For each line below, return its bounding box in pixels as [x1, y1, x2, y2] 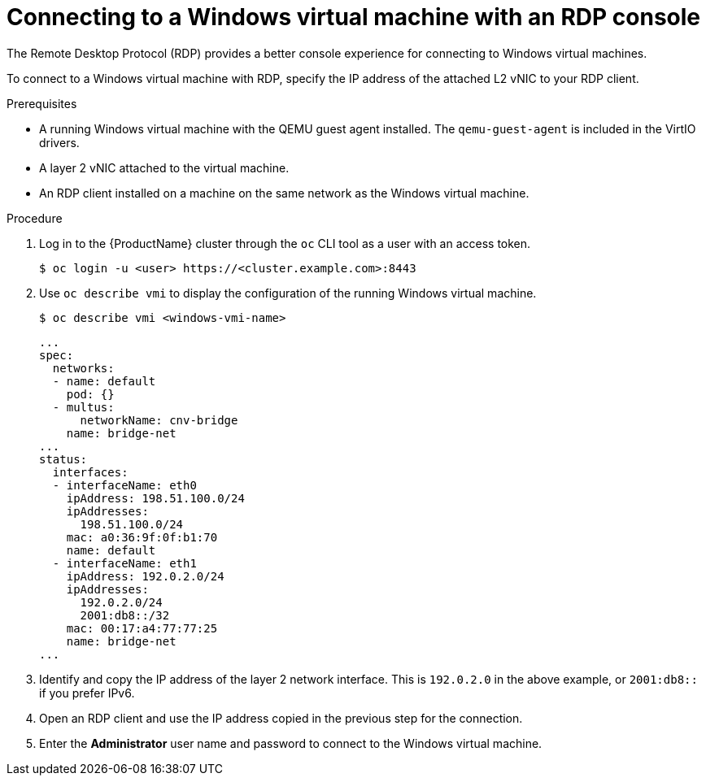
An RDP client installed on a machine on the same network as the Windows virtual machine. [39, 185, 529, 200]
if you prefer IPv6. [39, 685, 135, 700]
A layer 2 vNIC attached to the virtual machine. [39, 160, 290, 175]
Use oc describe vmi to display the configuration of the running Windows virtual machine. [39, 285, 537, 300]
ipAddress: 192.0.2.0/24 [66, 569, 224, 583]
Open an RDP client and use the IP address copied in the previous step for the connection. [39, 710, 523, 725]
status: [39, 452, 88, 466]
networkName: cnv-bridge [80, 413, 238, 427]
